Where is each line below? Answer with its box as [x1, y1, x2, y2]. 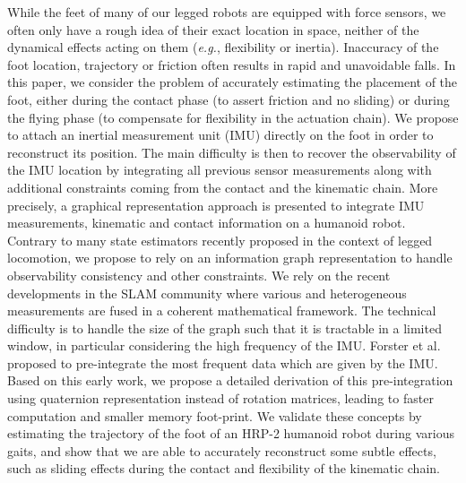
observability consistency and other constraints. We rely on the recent [7, 265, 391, 284]
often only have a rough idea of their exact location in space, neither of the [7, 20, 419, 39]
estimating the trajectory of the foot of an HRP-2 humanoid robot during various [7, 424, 454, 443]
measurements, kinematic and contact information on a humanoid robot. [7, 213, 406, 232]
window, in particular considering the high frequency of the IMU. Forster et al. [7, 336, 441, 355]
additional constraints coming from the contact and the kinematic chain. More [7, 177, 438, 196]
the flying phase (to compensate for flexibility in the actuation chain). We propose [7, 108, 459, 126]
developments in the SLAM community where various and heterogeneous [7, 283, 407, 302]
